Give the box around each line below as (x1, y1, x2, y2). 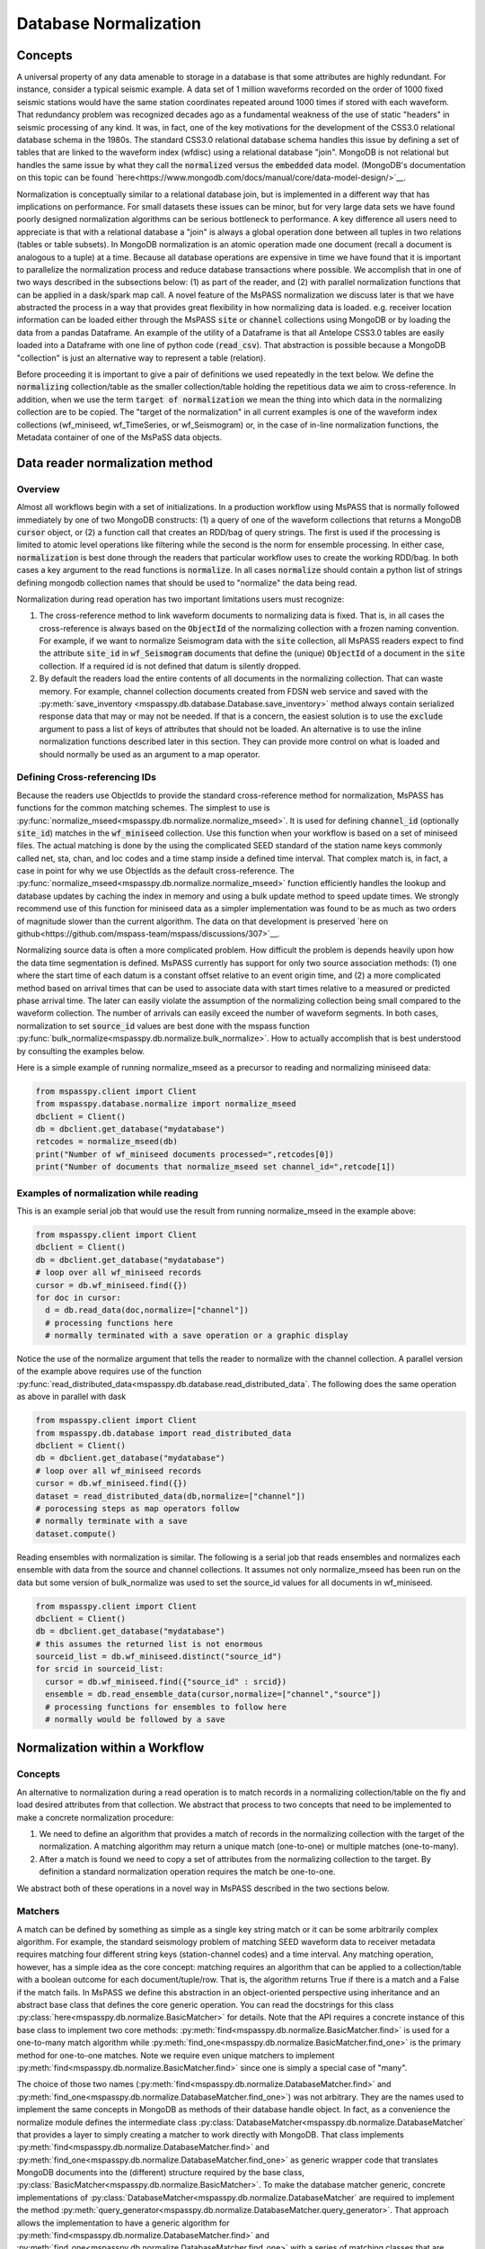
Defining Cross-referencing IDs (16, 771, 157, 784)
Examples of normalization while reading (16, 1187, 198, 1199)
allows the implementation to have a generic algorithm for (16, 2218, 230, 2228)
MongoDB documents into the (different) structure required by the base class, (16, 2167, 305, 2178)
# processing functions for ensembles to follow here (45, 1701, 287, 1712)
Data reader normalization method (16, 455, 214, 470)
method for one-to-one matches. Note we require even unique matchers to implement (16, 2049, 335, 2060)
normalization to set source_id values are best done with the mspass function (16, 1020, 310, 1031)
